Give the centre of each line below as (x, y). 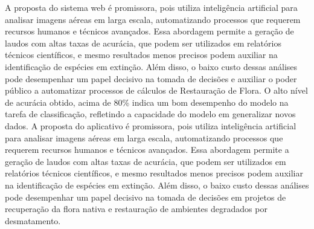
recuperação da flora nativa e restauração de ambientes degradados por (136, 209)
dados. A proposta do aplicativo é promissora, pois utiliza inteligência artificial (151, 125)
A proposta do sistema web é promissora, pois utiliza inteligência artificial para (151, 7)
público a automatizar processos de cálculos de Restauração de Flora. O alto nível (156, 90)
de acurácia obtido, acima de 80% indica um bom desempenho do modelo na (147, 102)
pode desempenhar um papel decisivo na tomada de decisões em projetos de (146, 197)
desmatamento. (33, 220)
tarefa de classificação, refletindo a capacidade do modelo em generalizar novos (150, 114)
